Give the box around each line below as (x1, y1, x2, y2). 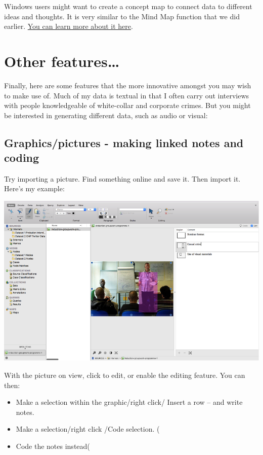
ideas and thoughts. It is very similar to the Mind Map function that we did (4, 11, 240, 21)
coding (4, 150, 39, 165)
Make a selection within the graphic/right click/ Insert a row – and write (16, 397, 243, 407)
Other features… (4, 50, 120, 71)
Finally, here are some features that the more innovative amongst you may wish (4, 80, 251, 90)
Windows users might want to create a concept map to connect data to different (4, 1, 252, 11)
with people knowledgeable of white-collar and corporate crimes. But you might (4, 100, 251, 111)
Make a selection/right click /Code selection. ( (16, 424, 160, 434)
